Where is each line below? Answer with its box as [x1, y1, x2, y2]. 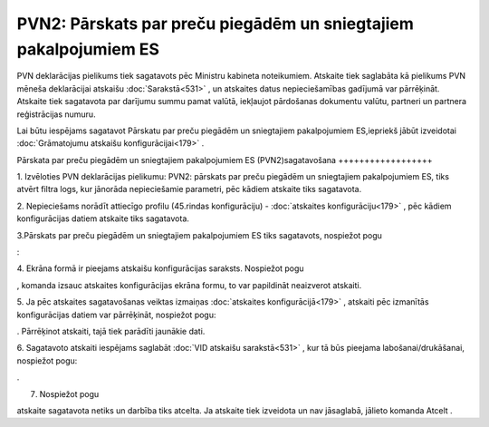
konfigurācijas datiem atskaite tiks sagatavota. [16, 213, 190, 224]
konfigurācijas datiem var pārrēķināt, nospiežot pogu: [16, 309, 216, 320]
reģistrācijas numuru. [16, 109, 96, 120]
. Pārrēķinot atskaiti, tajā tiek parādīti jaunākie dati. [16, 325, 206, 336]
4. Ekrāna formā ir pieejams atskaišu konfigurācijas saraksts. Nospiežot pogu [16, 263, 304, 274]
